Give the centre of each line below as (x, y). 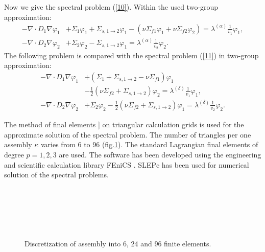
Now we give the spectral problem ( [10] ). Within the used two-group (111, 7)
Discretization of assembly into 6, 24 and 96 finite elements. (118, 243)
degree (14, 154)
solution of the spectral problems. (56, 175)
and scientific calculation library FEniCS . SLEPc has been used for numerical (127, 164)
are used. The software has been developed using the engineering (160, 154)
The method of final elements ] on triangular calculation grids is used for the (124, 124)
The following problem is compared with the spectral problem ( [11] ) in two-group (131, 55)
